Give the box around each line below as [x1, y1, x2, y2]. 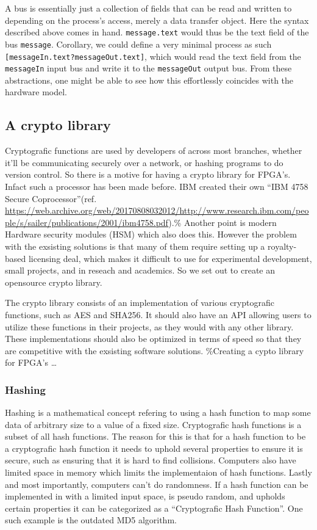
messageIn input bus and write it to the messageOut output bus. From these [5, 62, 292, 74]
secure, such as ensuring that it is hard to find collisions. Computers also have [5, 454, 296, 466]
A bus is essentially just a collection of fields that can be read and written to [5, 2, 292, 14]
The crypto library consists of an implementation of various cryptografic [5, 296, 274, 309]
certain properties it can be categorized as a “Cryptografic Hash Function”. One [5, 501, 303, 514]
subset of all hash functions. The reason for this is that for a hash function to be [5, 430, 306, 443]
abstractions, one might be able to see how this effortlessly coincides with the [5, 73, 294, 86]
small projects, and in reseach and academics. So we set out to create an [5, 264, 275, 277]
